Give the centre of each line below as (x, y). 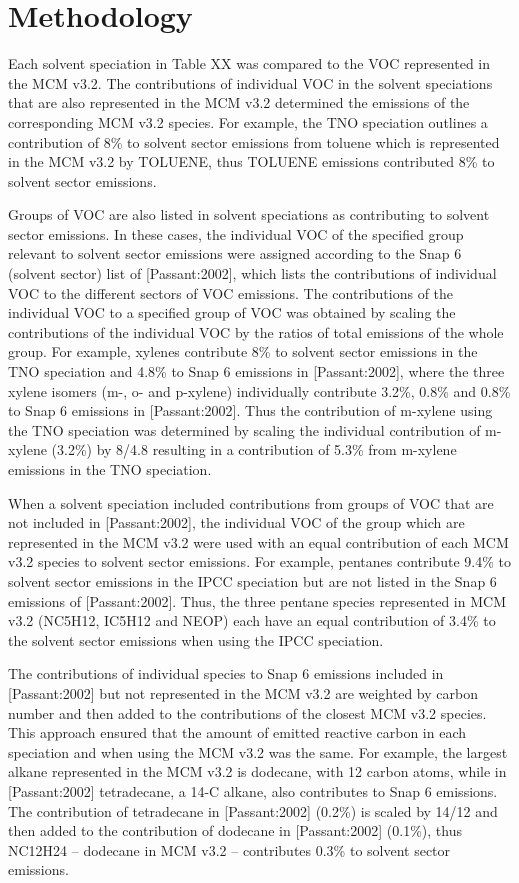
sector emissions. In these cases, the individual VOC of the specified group (236, 233)
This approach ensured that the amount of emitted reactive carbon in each (237, 732)
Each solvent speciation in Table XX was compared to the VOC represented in (249, 63)
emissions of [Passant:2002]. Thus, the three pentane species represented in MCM (257, 600)
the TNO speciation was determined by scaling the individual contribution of (244, 429)
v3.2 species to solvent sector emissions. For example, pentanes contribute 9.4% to (259, 561)
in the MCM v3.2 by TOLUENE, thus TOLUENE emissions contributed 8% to (251, 161)
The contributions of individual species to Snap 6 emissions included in (226, 673)
